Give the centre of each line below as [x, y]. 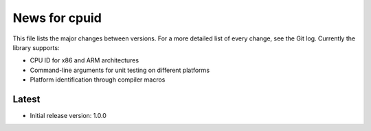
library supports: [36, 47]
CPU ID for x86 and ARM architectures [85, 60]
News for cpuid [57, 18]
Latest [26, 99]
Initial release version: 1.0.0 [68, 116]
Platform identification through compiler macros [98, 80]
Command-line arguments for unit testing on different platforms [120, 70]
